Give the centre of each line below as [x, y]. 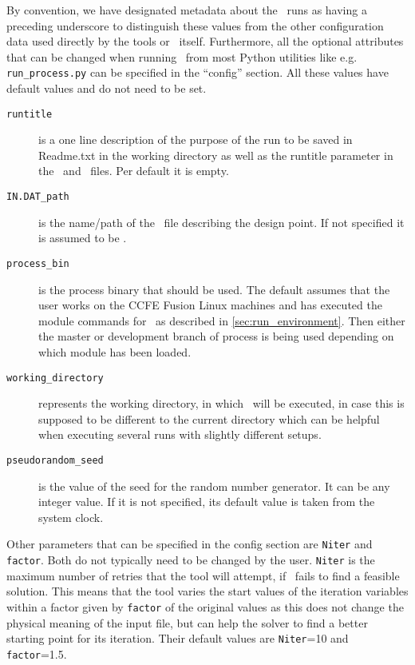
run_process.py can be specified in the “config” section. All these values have [198, 72]
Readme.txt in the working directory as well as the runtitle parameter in [216, 155]
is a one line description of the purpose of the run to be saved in [196, 139]
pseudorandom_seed [55, 460]
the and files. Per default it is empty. [134, 171]
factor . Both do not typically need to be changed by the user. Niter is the [191, 560]
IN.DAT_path [38, 197]
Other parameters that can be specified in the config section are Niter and [190, 544]
